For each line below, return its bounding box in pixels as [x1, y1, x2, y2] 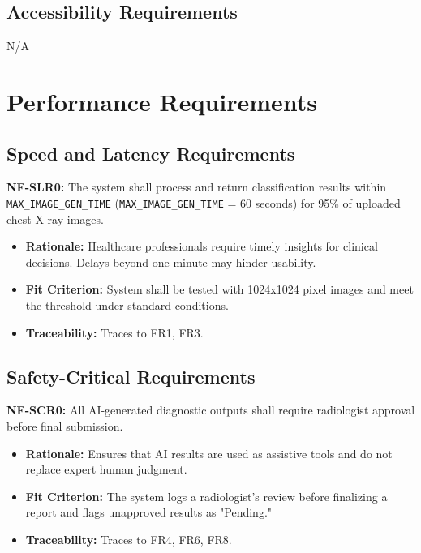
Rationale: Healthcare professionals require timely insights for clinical [25, 238, 378, 255]
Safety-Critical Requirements [6, 363, 256, 388]
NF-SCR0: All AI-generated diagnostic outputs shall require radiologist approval [6, 401, 415, 418]
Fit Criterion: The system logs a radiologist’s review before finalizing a [25, 487, 388, 504]
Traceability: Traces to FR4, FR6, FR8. [25, 530, 232, 547]
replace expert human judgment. [25, 461, 187, 478]
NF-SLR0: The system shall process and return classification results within [6, 178, 387, 195]
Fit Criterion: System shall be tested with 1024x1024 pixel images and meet [25, 281, 414, 298]
